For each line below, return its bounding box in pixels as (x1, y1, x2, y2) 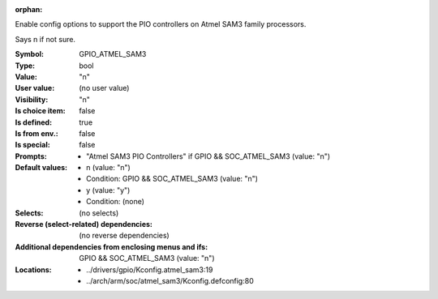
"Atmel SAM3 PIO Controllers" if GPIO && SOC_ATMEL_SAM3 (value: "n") (86, 151, 331, 161)
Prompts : (15, 151, 48, 161)
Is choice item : (15, 106, 66, 116)
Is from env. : (15, 128, 58, 138)
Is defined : (15, 117, 53, 127)
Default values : (15, 163, 68, 173)
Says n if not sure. (15, 34, 76, 44)
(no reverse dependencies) (79, 231, 170, 241)
